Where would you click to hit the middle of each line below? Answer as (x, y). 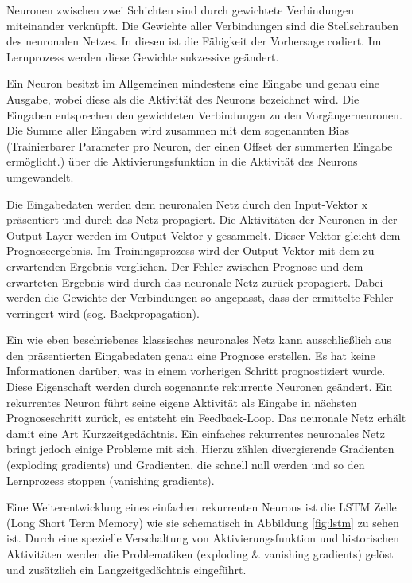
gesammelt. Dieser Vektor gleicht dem (309, 235)
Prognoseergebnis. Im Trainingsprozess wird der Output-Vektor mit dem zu (190, 250)
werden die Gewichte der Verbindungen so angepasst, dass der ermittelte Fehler (200, 297)
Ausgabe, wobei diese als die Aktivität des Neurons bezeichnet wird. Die (183, 98)
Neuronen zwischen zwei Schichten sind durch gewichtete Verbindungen (180, 10)
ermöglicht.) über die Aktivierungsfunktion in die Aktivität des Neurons (182, 161)
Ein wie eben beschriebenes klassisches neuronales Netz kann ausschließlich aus (199, 340)
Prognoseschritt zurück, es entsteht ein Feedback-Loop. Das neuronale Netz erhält (206, 418)
